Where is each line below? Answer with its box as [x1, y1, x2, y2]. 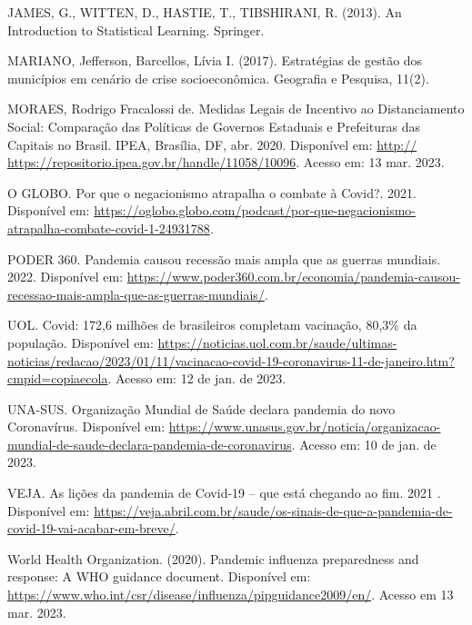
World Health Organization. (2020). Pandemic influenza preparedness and [7, 549, 419, 568]
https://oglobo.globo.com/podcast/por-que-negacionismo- [94, 201, 416, 220]
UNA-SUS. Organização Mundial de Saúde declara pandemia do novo [7, 399, 396, 418]
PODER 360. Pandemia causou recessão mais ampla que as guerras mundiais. [7, 249, 441, 268]
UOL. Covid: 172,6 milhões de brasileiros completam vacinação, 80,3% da [7, 315, 417, 334]
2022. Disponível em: [7, 267, 124, 286]
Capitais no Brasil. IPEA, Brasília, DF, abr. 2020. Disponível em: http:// [7, 134, 417, 154]
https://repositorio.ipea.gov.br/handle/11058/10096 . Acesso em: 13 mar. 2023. [7, 153, 445, 172]
